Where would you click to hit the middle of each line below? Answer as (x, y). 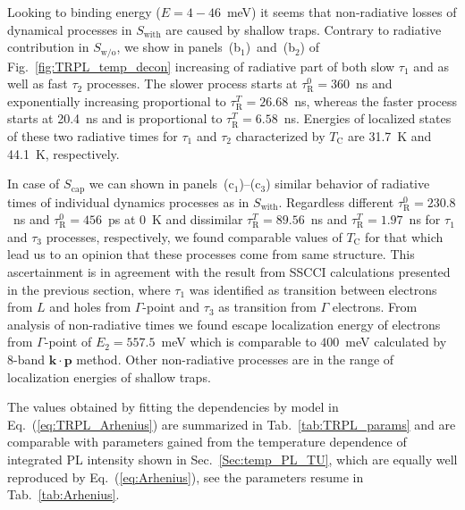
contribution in (48, 47)
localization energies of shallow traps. (109, 376)
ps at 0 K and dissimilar (175, 219)
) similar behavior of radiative (348, 184)
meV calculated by (396, 342)
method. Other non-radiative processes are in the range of (235, 359)
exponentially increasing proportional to (117, 100)
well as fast (38, 84)
